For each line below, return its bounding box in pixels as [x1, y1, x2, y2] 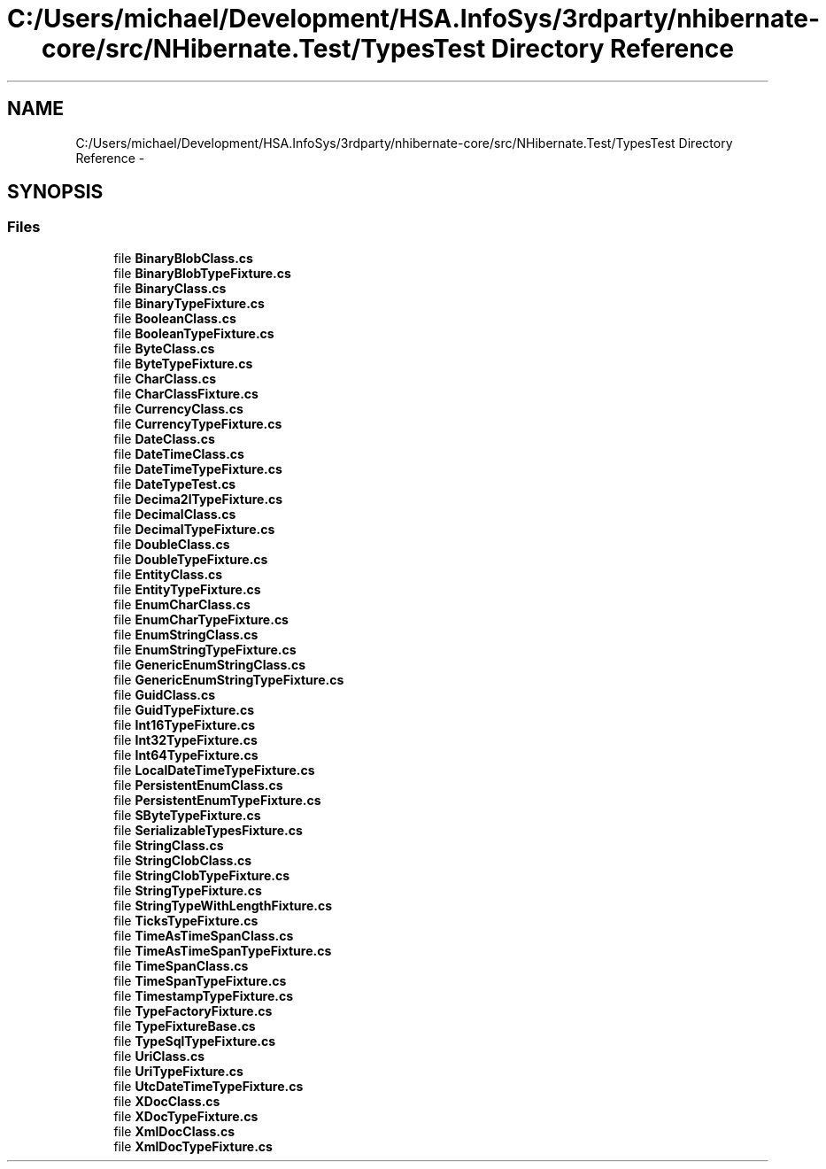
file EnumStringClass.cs [113, 626, 259, 642]
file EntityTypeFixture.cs [113, 581, 261, 597]
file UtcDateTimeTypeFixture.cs [113, 1078, 304, 1094]
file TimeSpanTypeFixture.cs [113, 972, 287, 988]
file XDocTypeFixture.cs [113, 1108, 259, 1124]
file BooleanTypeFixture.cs [113, 325, 274, 341]
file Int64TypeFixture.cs [113, 747, 259, 763]
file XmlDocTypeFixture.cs [113, 1138, 273, 1154]
